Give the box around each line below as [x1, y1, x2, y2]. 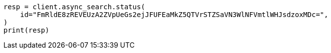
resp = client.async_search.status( [3, 3, 145, 11]
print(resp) [3, 26, 49, 34]
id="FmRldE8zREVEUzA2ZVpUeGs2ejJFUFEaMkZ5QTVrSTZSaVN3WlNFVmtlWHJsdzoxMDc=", [20, 11, 329, 18]
